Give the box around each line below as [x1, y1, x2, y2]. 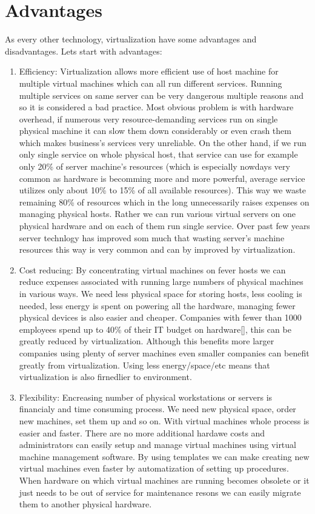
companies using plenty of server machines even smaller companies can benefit [19, 346, 310, 359]
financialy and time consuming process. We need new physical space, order [19, 402, 296, 415]
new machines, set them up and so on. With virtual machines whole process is [19, 414, 310, 427]
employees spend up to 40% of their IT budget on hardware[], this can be [19, 322, 291, 335]
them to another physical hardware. [19, 498, 152, 510]
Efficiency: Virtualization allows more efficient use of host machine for [19, 65, 279, 78]
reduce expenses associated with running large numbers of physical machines [19, 275, 303, 288]
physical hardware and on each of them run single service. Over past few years [19, 219, 310, 232]
